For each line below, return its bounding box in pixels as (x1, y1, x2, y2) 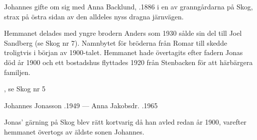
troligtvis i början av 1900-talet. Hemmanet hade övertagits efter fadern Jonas (4, 47, 243, 58)
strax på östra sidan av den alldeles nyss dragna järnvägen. (4, 11, 184, 21)
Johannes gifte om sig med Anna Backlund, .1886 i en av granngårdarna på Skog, (4, 1, 253, 11)
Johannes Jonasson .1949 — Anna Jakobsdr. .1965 (4, 100, 158, 110)
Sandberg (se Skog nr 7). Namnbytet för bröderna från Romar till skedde (4, 37, 227, 48)
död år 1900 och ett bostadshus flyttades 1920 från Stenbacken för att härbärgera (4, 57, 253, 67)
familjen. (4, 67, 30, 77)
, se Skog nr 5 (4, 83, 46, 94)
